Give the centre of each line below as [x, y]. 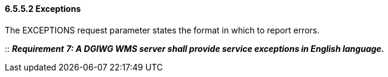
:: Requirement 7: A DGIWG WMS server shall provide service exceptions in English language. [195, 48]
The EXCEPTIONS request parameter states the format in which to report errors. [162, 30]
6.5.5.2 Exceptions [43, 9]
